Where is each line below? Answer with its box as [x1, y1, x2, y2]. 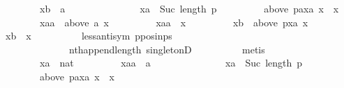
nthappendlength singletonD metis [68, 42, 265, 56]
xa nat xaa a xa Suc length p [39, 55, 303, 70]
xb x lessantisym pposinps [5, 28, 172, 43]
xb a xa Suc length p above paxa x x [39, 1, 339, 15]
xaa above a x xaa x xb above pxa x [39, 15, 308, 29]
